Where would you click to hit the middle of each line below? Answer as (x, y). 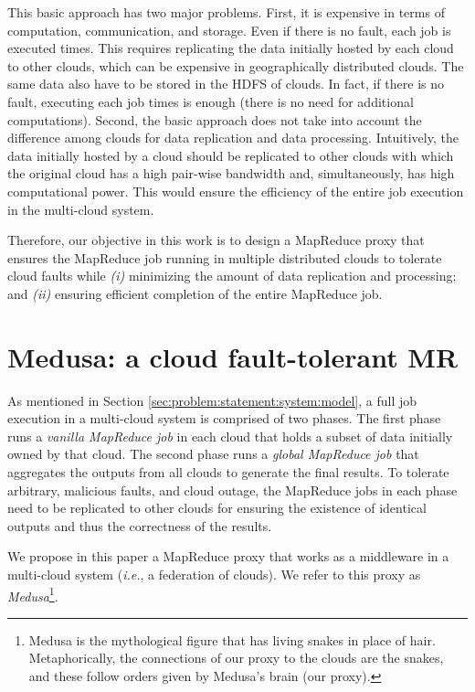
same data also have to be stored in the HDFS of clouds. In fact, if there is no (226, 84)
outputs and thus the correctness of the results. (140, 525)
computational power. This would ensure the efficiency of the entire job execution (236, 191)
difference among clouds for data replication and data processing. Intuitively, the (233, 138)
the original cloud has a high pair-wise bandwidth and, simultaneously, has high (231, 173)
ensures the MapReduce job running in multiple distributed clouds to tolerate (225, 257)
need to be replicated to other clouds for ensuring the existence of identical (217, 508)
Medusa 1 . (33, 594)
